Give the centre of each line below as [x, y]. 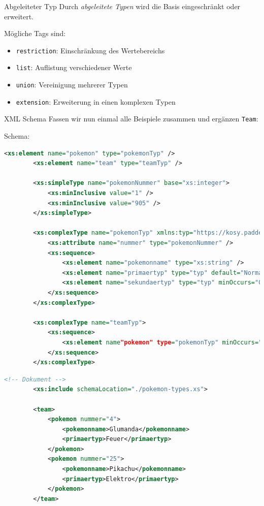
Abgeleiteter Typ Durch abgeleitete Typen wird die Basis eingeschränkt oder [122, 6]
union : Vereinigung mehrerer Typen [72, 85]
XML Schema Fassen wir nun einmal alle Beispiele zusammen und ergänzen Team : [131, 119]
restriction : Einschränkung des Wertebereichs [90, 50]
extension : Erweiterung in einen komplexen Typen [96, 101]
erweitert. [19, 16]
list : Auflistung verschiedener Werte [74, 67]
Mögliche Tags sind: [35, 33]
